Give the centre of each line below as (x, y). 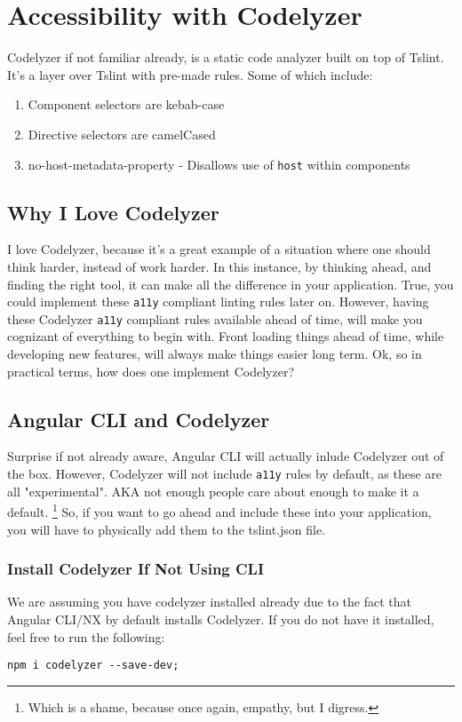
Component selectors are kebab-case (126, 104)
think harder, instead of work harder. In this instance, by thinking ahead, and (219, 266)
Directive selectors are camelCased (122, 134)
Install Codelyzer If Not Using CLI (136, 569)
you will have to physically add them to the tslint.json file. (167, 529)
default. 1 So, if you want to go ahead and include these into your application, (219, 510)
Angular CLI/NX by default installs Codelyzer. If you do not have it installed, (221, 619)
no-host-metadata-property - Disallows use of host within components (219, 164)
